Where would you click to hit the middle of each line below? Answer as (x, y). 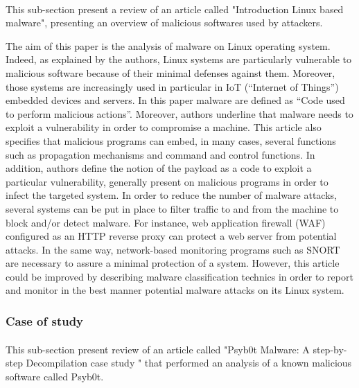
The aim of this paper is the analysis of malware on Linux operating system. (168, 45)
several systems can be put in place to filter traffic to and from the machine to (172, 208)
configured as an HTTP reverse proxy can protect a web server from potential (171, 236)
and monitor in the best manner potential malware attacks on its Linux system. (175, 290)
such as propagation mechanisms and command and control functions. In (160, 154)
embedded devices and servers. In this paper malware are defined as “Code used (175, 100)
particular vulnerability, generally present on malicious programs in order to (167, 181)
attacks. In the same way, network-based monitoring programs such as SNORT (173, 249)
